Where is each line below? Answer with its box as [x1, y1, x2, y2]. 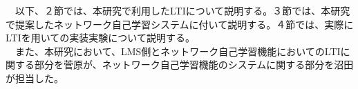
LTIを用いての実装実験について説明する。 [6, 30, 195, 45]
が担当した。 [6, 70, 64, 85]
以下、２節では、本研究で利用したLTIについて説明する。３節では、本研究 [15, 3, 350, 17]
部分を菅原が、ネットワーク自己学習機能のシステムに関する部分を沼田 [34, 57, 354, 72]
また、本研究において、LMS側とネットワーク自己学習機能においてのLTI [15, 43, 341, 58]
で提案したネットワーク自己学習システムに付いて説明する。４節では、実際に [6, 17, 354, 31]
